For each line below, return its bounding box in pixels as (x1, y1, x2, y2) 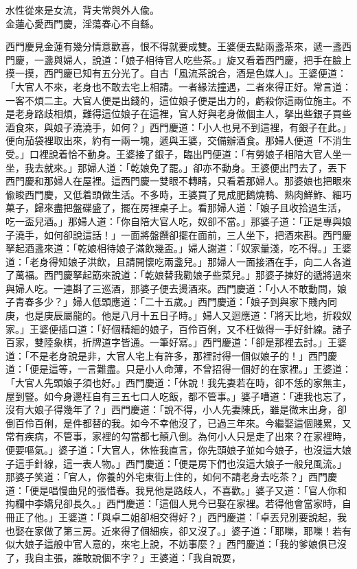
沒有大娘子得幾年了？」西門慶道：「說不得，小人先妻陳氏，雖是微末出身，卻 (5, 402, 347, 417)
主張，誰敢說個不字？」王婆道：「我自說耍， (43, 550, 241, 564)
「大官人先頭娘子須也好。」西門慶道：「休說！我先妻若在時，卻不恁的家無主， (5, 375, 352, 390)
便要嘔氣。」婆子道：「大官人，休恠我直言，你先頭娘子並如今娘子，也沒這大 (5, 443, 342, 456)
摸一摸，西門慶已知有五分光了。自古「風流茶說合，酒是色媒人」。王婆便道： (5, 66, 347, 80)
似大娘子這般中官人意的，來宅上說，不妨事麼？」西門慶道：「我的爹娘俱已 (5, 537, 337, 551)
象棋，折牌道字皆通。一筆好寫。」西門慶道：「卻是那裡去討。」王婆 (53, 335, 347, 349)
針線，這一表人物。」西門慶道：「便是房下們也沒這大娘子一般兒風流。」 (34, 456, 347, 470)
